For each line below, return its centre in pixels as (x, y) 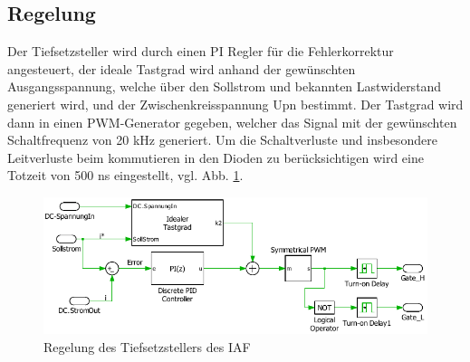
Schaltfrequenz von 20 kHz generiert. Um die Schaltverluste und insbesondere (222, 140)
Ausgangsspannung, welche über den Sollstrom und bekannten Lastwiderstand (225, 86)
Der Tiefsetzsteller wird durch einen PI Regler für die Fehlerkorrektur (201, 51)
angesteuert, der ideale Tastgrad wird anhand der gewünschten (182, 68)
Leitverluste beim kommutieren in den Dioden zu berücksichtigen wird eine (216, 157)
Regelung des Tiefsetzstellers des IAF (147, 346)
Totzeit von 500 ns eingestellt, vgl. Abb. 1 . (125, 175)
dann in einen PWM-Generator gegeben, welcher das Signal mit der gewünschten (232, 122)
